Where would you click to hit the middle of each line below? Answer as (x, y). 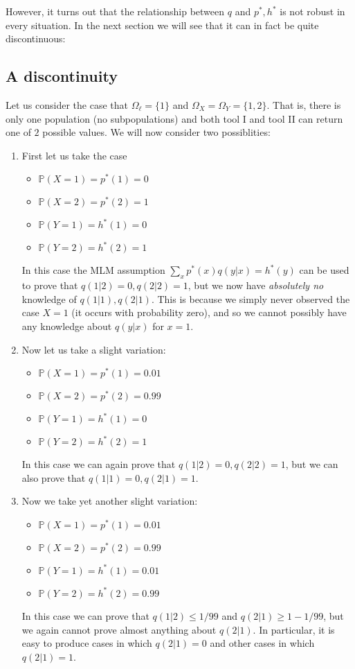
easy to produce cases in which (87, 643)
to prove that (50, 285)
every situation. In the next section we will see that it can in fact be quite (162, 25)
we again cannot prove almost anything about (119, 629)
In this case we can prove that (85, 615)
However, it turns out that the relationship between (115, 11)
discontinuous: (36, 38)
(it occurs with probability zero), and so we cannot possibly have (209, 312)
